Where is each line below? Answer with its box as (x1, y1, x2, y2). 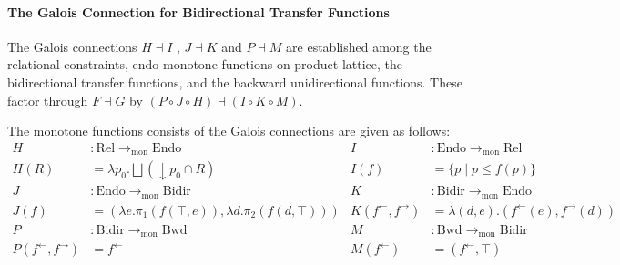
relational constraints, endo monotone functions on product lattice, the (7, 55, 402, 74)
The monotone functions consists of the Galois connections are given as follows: (7, 121, 451, 140)
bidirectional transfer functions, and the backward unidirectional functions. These (7, 72, 462, 91)
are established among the (286, 36, 432, 56)
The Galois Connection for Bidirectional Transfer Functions (7, 2, 390, 21)
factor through (7, 90, 88, 109)
